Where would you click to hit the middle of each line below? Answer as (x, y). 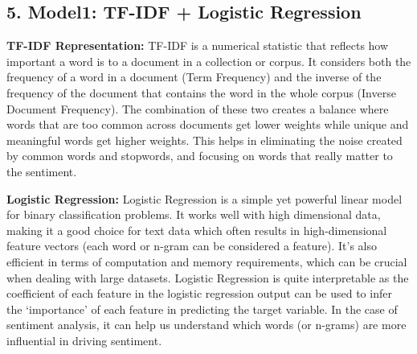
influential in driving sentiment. (84, 340)
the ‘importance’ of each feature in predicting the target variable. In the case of (202, 309)
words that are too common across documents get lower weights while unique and (208, 124)
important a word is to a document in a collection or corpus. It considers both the (209, 61)
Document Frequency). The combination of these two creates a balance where (198, 108)
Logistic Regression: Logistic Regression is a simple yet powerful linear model (204, 198)
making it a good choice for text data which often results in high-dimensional (197, 230)
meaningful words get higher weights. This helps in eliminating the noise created (204, 140)
